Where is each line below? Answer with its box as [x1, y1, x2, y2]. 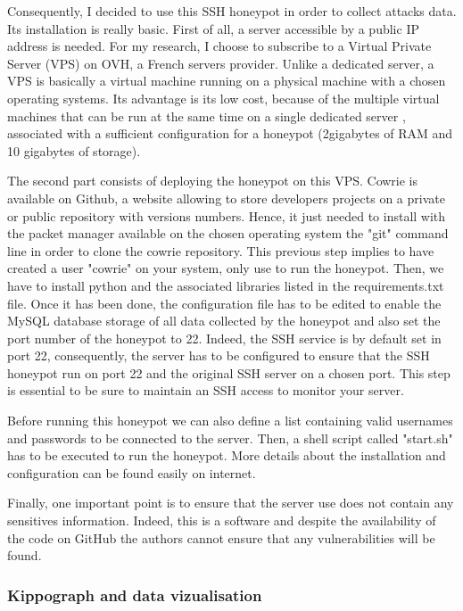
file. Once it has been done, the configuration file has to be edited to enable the [7, 293, 442, 312]
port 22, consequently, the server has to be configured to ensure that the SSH [7, 346, 430, 365]
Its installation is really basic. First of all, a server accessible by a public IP [7, 19, 419, 37]
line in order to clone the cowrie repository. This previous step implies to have [7, 241, 434, 260]
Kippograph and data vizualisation [7, 583, 262, 606]
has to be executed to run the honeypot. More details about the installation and [7, 446, 446, 465]
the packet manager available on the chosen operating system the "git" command [7, 224, 449, 243]
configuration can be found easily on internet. [7, 463, 256, 482]
